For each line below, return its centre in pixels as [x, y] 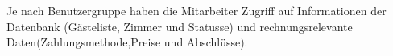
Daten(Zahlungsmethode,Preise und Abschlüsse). [127, 42]
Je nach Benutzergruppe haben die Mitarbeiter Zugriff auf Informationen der [196, 10]
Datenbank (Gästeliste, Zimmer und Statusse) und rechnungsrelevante [180, 26]
